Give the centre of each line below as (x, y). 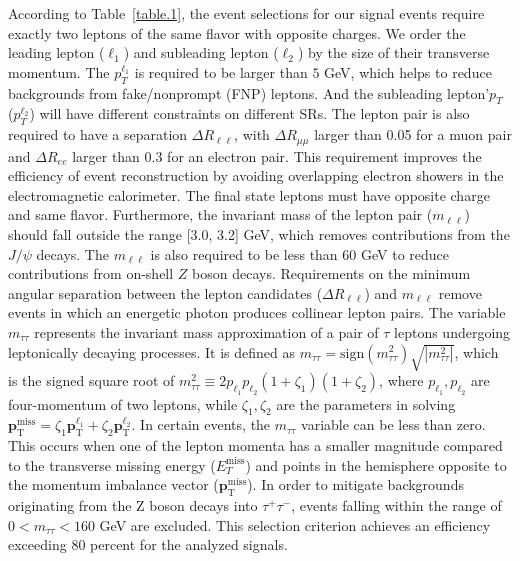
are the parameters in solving (366, 403)
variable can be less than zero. (393, 424)
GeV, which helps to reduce (408, 71)
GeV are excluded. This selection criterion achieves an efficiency (295, 524)
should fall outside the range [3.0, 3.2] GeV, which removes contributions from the (259, 234)
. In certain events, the (201, 424)
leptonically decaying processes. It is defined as (152, 351)
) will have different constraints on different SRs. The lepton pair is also (249, 113)
